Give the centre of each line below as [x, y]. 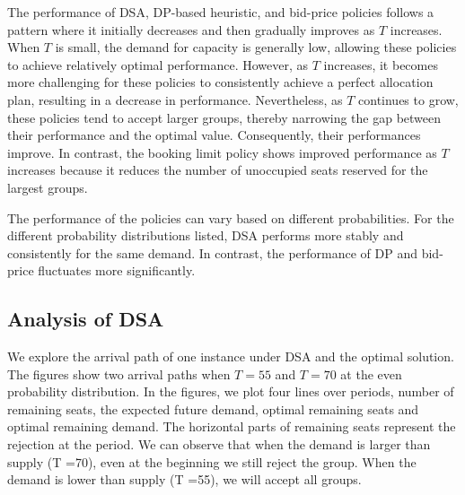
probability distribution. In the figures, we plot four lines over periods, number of [231, 391]
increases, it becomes [381, 64]
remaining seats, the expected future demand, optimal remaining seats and [213, 408]
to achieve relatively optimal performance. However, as [158, 64]
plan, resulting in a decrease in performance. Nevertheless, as [175, 99]
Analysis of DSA [86, 319]
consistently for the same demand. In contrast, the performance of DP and [213, 252]
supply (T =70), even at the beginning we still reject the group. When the [212, 461]
